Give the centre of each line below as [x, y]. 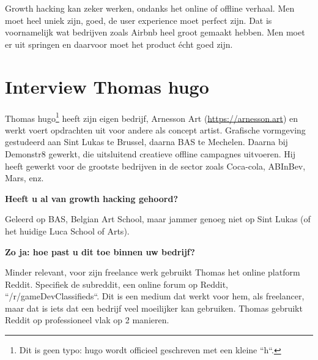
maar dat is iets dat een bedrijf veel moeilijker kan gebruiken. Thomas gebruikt [154, 308]
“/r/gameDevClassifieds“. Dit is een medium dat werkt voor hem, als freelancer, [155, 296]
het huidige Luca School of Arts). [67, 231]
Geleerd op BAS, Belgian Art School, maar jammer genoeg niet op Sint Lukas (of [158, 219]
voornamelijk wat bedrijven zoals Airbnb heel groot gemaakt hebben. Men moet [155, 32]
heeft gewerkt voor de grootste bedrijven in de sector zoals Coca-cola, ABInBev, [155, 166]
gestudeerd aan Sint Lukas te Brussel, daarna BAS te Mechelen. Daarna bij [146, 142]
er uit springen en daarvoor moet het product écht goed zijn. [119, 44]
